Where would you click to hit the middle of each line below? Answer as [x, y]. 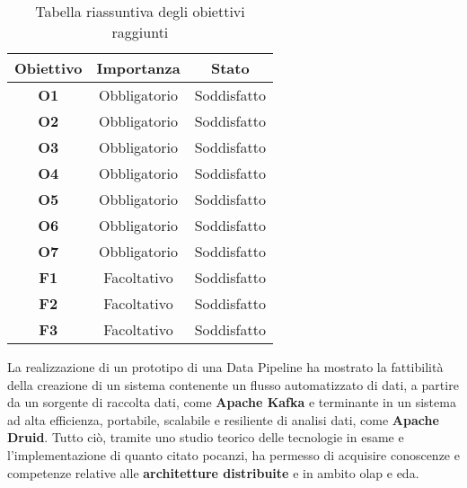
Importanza [138, 68]
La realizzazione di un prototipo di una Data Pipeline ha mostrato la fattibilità [225, 367]
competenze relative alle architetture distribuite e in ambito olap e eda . [213, 472]
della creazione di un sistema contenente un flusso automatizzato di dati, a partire [233, 384]
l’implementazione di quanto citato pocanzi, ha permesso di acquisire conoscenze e [233, 454]
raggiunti [140, 32]
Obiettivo [48, 68]
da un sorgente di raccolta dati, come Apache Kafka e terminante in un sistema [232, 402]
